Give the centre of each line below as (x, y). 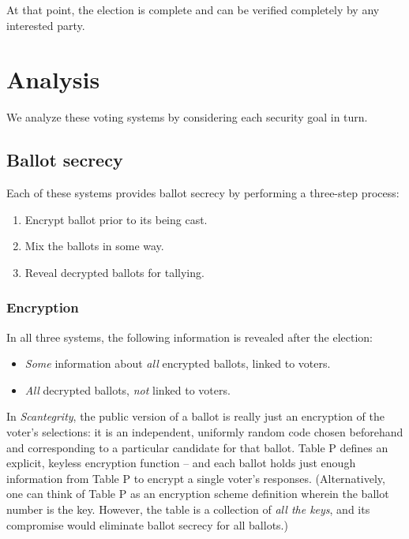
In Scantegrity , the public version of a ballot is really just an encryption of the (195, 416)
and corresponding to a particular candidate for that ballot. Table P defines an (197, 447)
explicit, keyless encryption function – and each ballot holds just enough (181, 463)
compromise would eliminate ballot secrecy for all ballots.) (147, 524)
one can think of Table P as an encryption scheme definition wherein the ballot (198, 494)
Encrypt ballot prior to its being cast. (116, 219)
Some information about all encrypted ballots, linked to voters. (178, 363)
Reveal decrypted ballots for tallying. (114, 272)
